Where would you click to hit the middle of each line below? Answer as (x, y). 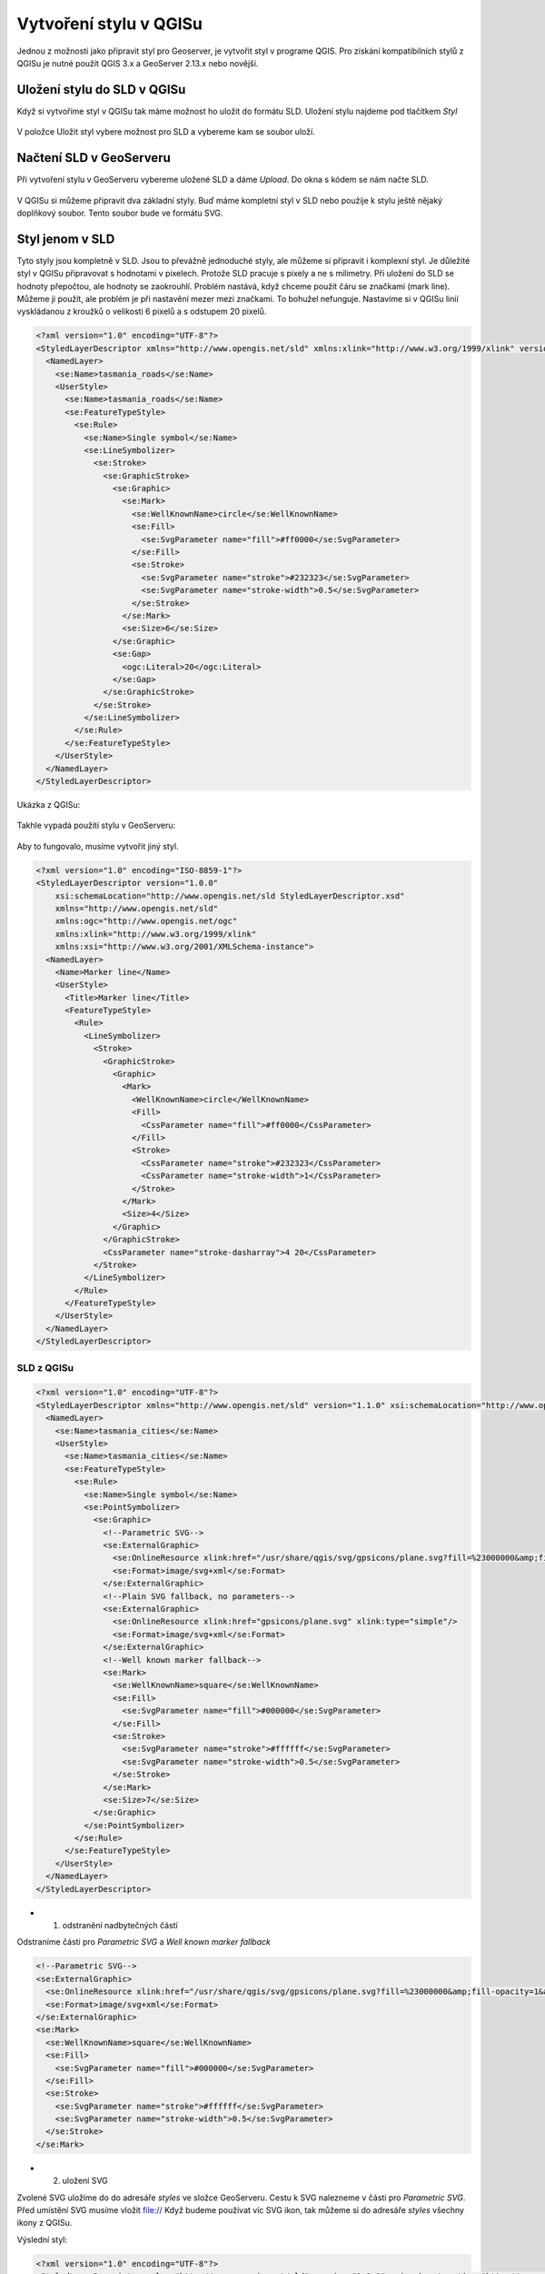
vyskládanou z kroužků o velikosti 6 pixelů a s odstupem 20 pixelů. (142, 312)
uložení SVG (85, 2181)
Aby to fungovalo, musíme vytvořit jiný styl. (98, 846)
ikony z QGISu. (45, 2223)
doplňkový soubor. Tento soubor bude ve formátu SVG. (120, 213)
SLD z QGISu (45, 1367)
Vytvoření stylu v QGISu (110, 24)
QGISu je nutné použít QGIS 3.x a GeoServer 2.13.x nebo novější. (138, 63)
